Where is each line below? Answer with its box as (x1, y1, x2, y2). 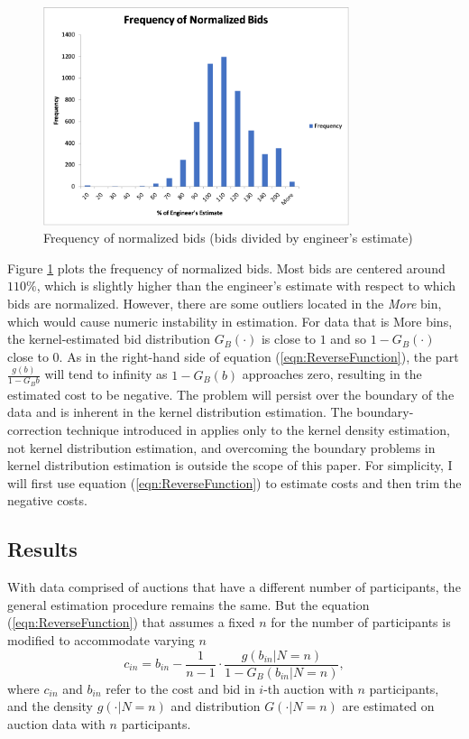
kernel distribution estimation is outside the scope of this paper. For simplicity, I (7, 456, 453, 475)
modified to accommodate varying (7, 630, 195, 649)
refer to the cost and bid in (106, 679, 255, 697)
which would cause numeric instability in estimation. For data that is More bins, (7, 311, 453, 330)
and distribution (170, 697, 261, 716)
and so (330, 329, 367, 348)
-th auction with (263, 679, 354, 697)
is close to (261, 329, 316, 348)
